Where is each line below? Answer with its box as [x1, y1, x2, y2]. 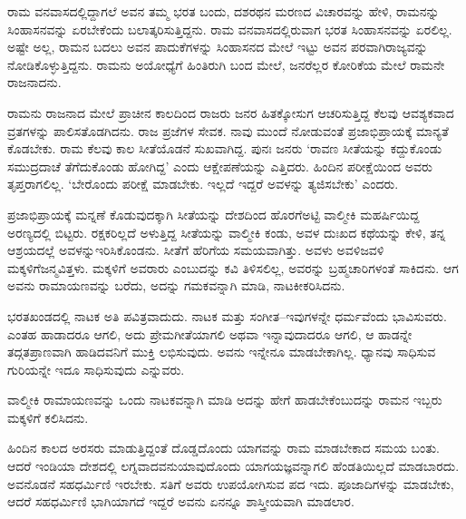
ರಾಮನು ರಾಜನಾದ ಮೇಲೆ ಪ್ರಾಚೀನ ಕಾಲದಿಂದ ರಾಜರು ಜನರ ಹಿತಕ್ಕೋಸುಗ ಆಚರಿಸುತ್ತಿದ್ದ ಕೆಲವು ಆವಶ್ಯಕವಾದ [7, 103, 454, 122]
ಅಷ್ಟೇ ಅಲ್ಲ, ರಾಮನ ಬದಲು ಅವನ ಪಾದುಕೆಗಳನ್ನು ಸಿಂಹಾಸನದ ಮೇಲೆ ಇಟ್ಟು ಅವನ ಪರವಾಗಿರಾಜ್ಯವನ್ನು [7, 37, 428, 56]
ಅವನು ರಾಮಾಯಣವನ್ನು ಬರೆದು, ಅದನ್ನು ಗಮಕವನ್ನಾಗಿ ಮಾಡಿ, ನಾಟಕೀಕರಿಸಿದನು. [7, 276, 345, 295]
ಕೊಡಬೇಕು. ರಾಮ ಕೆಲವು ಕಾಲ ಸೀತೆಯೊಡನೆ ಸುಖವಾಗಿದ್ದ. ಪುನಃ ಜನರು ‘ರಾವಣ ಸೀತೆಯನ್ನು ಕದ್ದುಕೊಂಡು [7, 139, 442, 158]
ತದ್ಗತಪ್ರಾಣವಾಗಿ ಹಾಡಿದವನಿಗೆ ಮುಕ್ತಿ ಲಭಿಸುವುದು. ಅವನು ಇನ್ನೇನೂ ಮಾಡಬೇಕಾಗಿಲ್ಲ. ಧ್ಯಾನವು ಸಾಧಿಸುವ [7, 342, 436, 361]
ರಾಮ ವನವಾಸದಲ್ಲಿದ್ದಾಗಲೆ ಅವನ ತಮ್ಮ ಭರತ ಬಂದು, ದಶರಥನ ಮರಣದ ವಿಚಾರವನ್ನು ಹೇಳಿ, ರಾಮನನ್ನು [7, 2, 440, 20]
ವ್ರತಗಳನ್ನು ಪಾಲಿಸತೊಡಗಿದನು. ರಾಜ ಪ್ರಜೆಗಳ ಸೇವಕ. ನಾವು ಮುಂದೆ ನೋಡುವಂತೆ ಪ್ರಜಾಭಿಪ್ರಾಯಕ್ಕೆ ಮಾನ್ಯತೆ [7, 121, 449, 140]
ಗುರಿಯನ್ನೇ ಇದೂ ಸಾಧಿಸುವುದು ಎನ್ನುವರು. [7, 359, 185, 378]
